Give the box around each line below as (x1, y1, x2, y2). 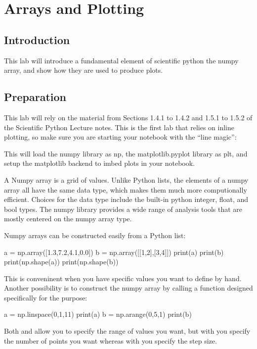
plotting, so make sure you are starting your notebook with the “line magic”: (4, 132, 237, 142)
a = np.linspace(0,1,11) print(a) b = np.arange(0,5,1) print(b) (4, 309, 192, 319)
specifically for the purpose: (4, 292, 87, 302)
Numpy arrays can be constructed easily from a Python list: (4, 230, 186, 240)
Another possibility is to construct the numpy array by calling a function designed (4, 283, 253, 293)
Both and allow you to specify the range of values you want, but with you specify (4, 326, 251, 336)
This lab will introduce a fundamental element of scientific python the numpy (4, 55, 239, 65)
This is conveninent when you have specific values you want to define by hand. (4, 273, 242, 283)
